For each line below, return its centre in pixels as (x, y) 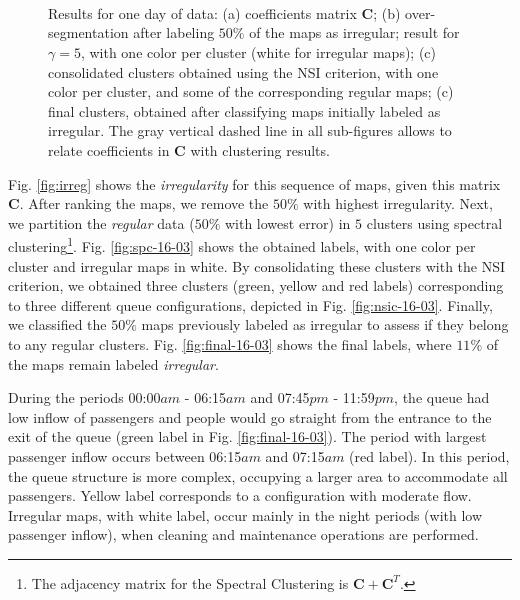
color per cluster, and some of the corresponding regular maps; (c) (251, 91)
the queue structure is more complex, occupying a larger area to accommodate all (258, 475)
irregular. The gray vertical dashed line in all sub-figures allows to (250, 130)
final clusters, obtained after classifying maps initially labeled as (244, 110)
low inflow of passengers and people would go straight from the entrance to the (250, 416)
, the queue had (442, 397)
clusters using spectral (434, 222)
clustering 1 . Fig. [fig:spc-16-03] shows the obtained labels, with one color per (242, 244)
